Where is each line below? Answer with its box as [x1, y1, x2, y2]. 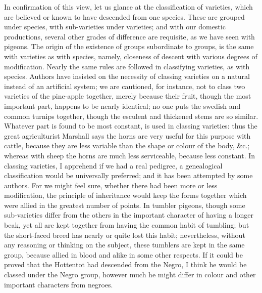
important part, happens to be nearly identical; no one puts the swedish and [4, 100, 241, 111]
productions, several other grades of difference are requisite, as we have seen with [4, 31, 255, 41]
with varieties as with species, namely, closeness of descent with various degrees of [4, 51, 257, 61]
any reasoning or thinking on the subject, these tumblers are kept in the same [4, 239, 245, 250]
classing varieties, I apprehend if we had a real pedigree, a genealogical [4, 160, 223, 171]
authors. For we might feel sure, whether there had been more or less [4, 180, 218, 190]
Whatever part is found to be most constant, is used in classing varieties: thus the [4, 120, 257, 131]
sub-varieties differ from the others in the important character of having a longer [4, 210, 254, 220]
